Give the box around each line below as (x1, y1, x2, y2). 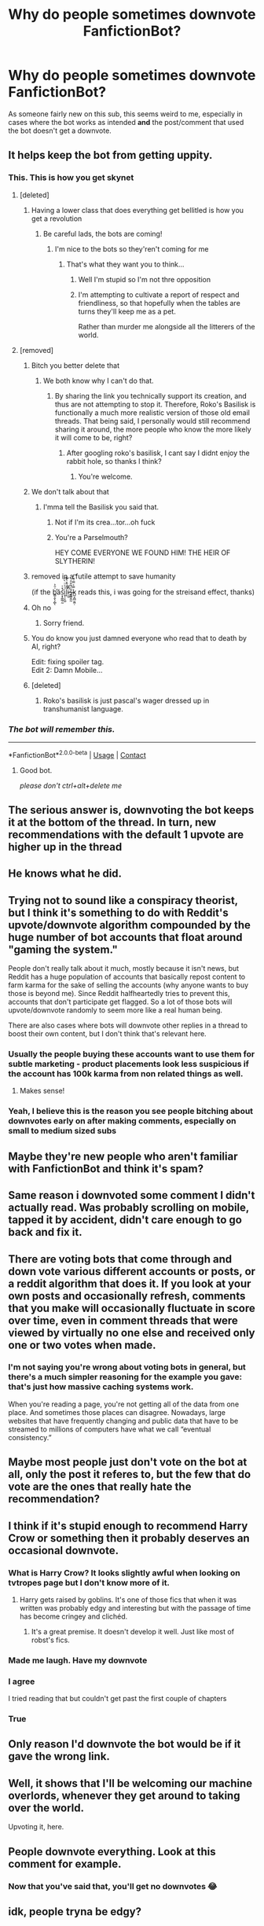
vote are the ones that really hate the (8, 1480, 192, 1494)
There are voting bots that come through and (8, 1252, 233, 1266)
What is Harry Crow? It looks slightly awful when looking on (8, 1567, 241, 1578)
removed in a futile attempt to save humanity (31, 572, 176, 581)
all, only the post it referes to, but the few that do (8, 1468, 251, 1481)
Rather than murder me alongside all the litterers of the (78, 322, 255, 331)
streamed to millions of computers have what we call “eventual (8, 1424, 211, 1434)
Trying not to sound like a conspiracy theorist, (8, 894, 238, 907)
